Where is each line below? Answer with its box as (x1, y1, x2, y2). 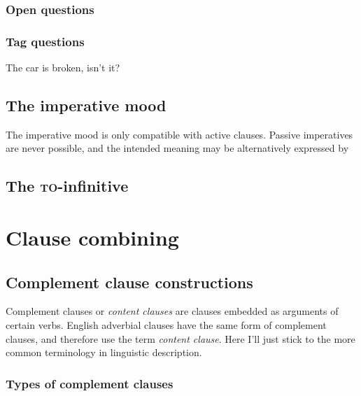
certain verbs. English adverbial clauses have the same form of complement (6, 318, 327, 332)
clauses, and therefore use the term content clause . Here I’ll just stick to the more (6, 331, 355, 346)
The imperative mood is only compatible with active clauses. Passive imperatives (6, 127, 353, 141)
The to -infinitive (6, 175, 129, 197)
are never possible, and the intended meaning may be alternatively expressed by (6, 141, 349, 155)
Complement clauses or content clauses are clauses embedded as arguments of (6, 304, 339, 318)
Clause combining (6, 223, 179, 252)
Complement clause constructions (6, 271, 253, 292)
